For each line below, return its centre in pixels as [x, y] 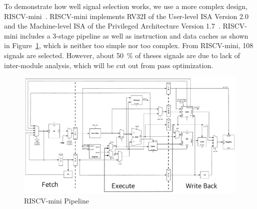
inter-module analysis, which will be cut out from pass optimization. [109, 65]
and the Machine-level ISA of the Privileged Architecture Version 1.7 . [112, 26]
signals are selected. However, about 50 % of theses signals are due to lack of [122, 55]
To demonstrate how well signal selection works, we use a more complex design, [126, 6]
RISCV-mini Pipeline [56, 201]
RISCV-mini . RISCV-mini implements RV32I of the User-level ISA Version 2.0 [126, 16]
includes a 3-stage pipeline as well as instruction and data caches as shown [134, 35]
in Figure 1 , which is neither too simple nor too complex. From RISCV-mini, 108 [129, 45]
